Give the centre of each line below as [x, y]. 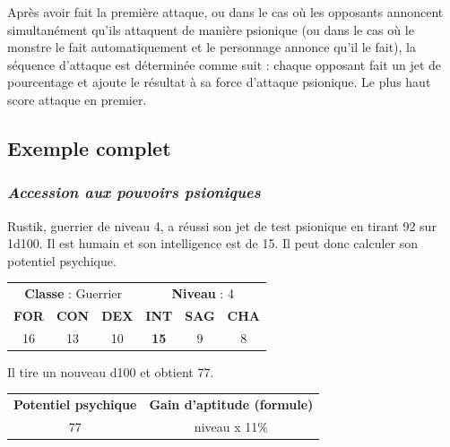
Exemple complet [89, 147]
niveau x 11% [231, 427]
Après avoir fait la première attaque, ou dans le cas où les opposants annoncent [225, 12]
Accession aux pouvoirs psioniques [134, 192]
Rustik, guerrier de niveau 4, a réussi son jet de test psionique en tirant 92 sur [222, 225]
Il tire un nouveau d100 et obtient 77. [111, 371]
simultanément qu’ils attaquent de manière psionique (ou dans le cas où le [211, 29]
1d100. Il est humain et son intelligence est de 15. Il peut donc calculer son [213, 243]
